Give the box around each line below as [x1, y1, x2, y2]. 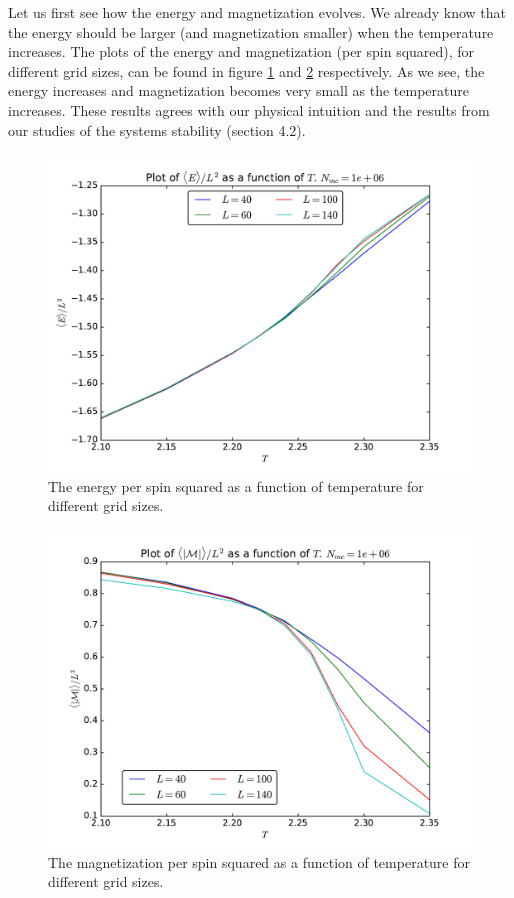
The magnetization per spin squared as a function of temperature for [48, 851, 471, 872]
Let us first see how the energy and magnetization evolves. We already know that [8, 2, 506, 22]
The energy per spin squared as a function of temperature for [48, 475, 424, 496]
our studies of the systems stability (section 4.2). [8, 119, 306, 140]
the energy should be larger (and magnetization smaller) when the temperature [8, 21, 494, 42]
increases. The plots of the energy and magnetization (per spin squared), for [8, 41, 475, 62]
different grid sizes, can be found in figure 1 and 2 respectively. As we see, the [8, 60, 485, 81]
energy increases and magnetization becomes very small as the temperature [8, 80, 469, 101]
